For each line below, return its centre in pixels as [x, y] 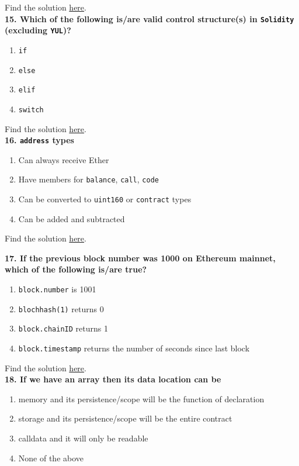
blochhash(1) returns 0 [61, 308]
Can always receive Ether [64, 159]
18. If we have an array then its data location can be [113, 379]
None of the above [51, 458]
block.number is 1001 [57, 289]
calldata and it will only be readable [83, 438]
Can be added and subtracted [72, 218]
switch [31, 110]
